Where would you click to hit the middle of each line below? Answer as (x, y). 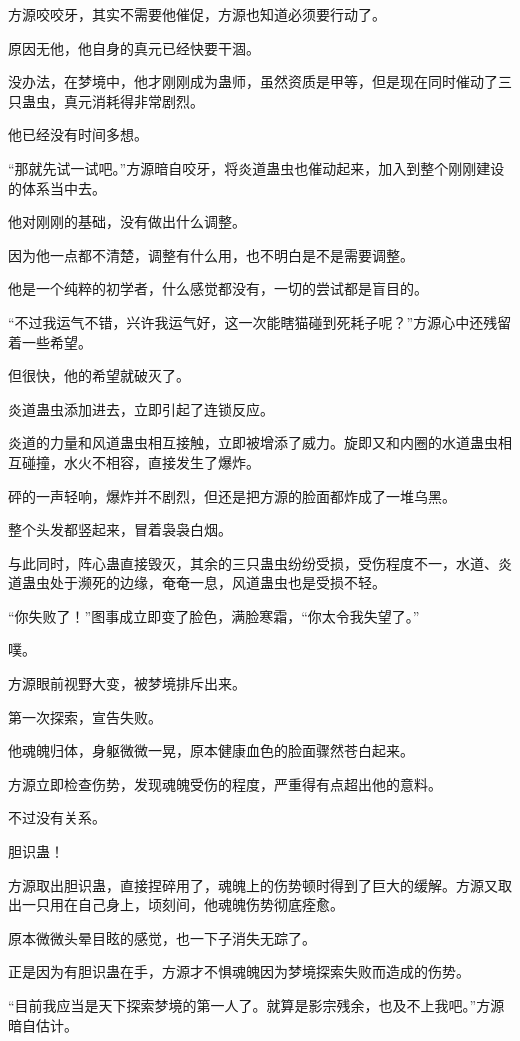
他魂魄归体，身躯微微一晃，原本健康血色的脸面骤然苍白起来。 (211, 750)
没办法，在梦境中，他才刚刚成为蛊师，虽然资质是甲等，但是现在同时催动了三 (260, 81)
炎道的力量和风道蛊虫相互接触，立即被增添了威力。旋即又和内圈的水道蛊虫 (253, 442)
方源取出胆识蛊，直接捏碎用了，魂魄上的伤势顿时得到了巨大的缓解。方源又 (253, 884)
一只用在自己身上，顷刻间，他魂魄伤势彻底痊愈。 (182, 904)
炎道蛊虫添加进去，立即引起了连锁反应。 (141, 408)
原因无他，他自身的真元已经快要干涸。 (134, 47)
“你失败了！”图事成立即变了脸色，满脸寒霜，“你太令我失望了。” (214, 615)
